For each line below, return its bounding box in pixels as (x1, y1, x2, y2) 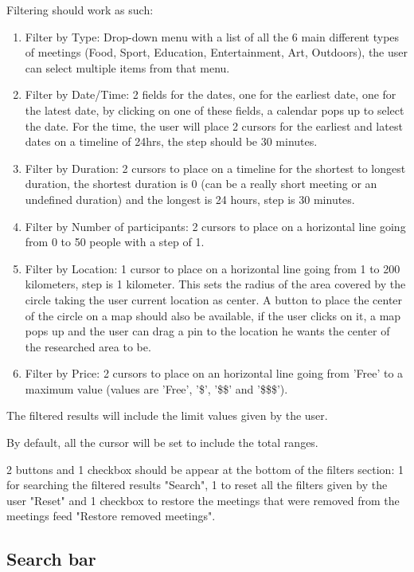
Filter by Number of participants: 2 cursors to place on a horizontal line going (25, 217, 406, 234)
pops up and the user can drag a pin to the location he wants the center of (25, 323, 390, 339)
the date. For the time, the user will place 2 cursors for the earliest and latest (25, 117, 403, 134)
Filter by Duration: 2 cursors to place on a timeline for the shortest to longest (25, 159, 406, 176)
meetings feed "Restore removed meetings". (6, 507, 216, 524)
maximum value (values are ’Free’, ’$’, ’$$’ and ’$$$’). (25, 380, 288, 397)
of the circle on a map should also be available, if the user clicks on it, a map (25, 307, 401, 323)
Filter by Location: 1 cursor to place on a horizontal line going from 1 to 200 (25, 260, 400, 276)
